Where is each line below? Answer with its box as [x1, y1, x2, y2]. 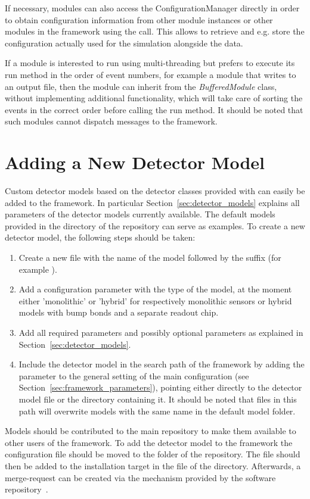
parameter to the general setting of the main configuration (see [18, 369, 249, 382]
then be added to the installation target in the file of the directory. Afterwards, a [5, 459, 301, 472]
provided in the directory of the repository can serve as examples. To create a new [5, 219, 305, 232]
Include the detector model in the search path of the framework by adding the [18, 358, 305, 370]
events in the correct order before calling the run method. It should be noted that [5, 103, 303, 116]
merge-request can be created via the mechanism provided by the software [5, 471, 276, 484]
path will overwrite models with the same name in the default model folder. [18, 404, 296, 417]
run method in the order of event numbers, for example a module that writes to [5, 68, 296, 80]
